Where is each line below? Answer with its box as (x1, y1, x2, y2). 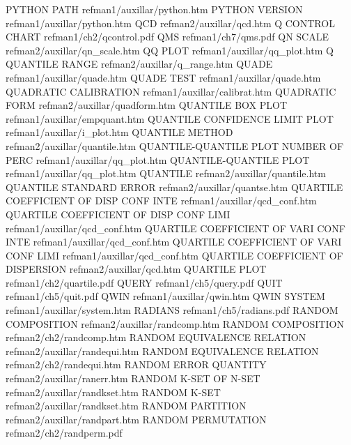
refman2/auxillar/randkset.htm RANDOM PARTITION (6, 398, 247, 413)
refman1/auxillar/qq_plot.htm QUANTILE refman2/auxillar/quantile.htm (6, 166, 326, 181)
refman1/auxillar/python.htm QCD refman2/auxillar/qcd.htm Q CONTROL (6, 15, 335, 30)
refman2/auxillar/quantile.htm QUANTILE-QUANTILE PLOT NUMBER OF (6, 138, 344, 153)
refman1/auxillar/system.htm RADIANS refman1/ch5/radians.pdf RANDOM (6, 303, 338, 317)
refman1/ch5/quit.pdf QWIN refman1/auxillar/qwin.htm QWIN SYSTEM (6, 289, 325, 303)
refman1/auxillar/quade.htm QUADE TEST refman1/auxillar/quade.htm (6, 70, 321, 84)
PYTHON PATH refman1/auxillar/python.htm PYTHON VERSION (6, 2, 303, 16)
